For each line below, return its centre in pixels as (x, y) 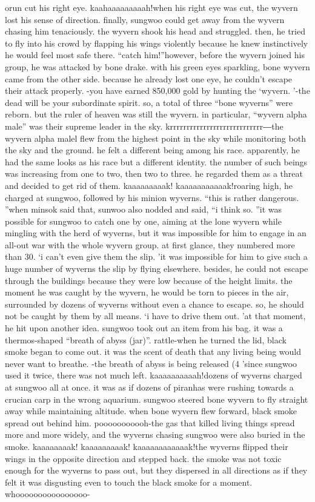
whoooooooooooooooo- (48, 494)
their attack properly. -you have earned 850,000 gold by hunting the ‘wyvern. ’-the (157, 91)
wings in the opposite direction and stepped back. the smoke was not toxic (143, 458)
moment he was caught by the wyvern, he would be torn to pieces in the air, (147, 292)
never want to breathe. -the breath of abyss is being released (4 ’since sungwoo (151, 363)
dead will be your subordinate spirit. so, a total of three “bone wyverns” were (149, 102)
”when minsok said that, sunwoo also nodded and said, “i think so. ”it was (144, 209)
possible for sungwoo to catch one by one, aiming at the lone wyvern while (143, 221)
